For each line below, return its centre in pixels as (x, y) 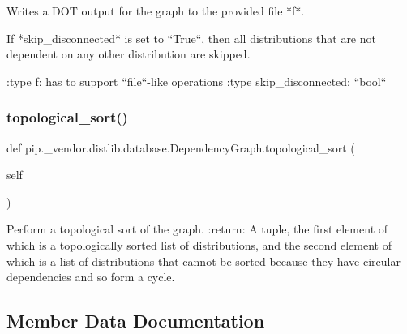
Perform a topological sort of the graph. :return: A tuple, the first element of (197, 229)
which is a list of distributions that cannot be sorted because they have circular (203, 261)
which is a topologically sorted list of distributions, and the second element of (199, 244)
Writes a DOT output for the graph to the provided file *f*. (156, 11)
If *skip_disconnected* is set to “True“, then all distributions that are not (191, 38)
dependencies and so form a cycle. (91, 277)
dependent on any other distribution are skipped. (129, 54)
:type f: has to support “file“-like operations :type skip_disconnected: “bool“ (197, 81)
